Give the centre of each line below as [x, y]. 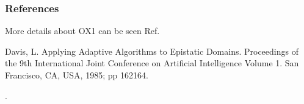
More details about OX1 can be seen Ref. [82, 31]
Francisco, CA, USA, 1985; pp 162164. [77, 75]
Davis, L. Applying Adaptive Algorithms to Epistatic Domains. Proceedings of [152, 51]
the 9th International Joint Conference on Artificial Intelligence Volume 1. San [152, 63]
